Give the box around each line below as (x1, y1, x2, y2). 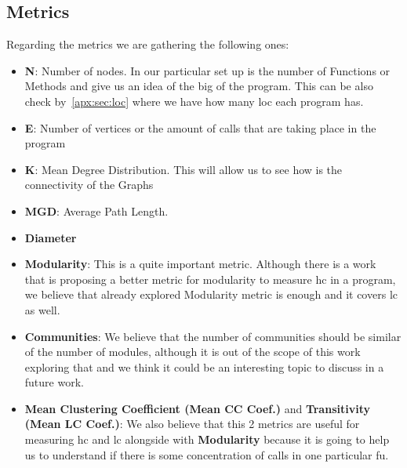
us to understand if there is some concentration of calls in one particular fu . (24, 446, 389, 463)
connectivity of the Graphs (24, 176, 154, 193)
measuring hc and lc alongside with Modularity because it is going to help (24, 431, 390, 448)
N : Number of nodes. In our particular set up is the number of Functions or (24, 62, 391, 78)
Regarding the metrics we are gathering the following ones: (6, 36, 289, 53)
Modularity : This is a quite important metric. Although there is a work (24, 256, 376, 272)
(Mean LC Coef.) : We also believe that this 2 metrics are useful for (24, 415, 360, 432)
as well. (24, 301, 60, 317)
